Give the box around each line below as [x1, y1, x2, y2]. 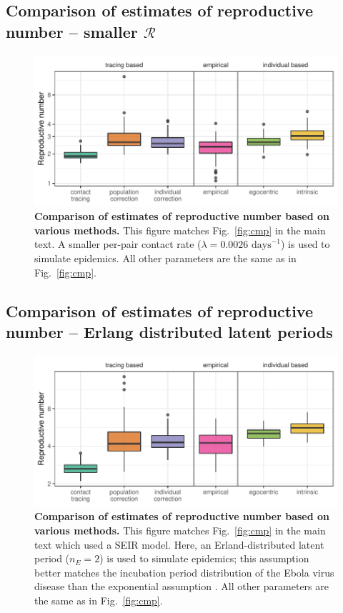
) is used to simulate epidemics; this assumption [99, 551, 309, 566]
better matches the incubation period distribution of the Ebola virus [34, 564, 334, 579]
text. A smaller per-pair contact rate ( [34, 236, 202, 251]
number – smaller [6, 20, 138, 42]
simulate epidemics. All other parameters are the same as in [34, 250, 297, 265]
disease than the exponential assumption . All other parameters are [34, 579, 329, 594]
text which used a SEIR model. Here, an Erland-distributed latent [34, 537, 324, 552]
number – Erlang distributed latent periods [6, 320, 333, 342]
